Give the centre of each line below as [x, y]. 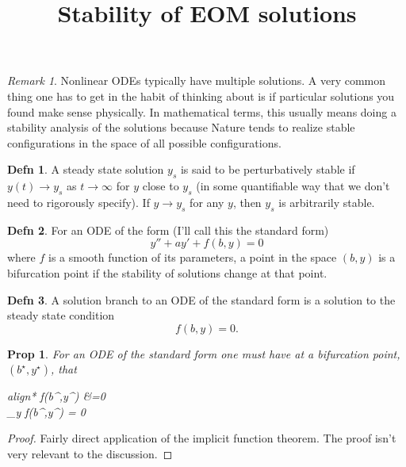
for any [207, 202]
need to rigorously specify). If [79, 202]
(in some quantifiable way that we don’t [293, 186]
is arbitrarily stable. [327, 202]
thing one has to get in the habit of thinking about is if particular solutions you [201, 96]
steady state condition [61, 315]
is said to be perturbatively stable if [268, 169]
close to [161, 186]
